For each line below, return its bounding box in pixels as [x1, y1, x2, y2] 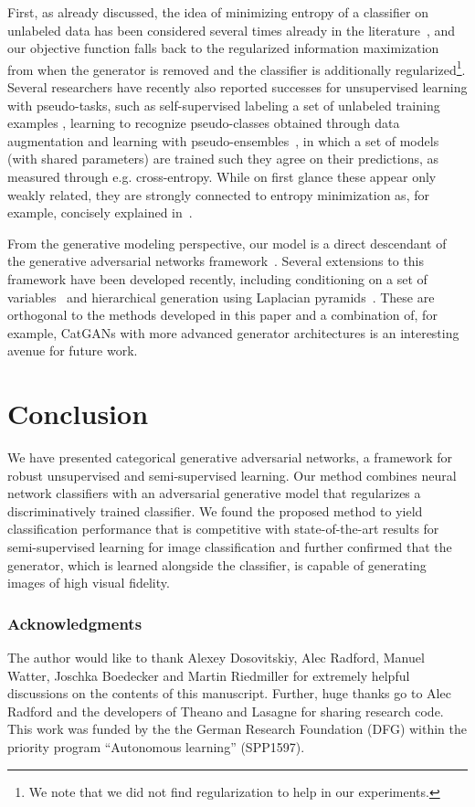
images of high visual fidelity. [7, 573, 170, 592]
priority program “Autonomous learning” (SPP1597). [7, 738, 305, 756]
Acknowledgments [7, 611, 142, 634]
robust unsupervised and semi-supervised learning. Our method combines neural [7, 465, 457, 484]
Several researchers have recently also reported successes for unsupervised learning [7, 78, 468, 97]
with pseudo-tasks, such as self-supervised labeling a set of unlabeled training [7, 95, 440, 114]
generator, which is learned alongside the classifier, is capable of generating [7, 555, 427, 574]
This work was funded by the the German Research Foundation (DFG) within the [7, 719, 468, 738]
